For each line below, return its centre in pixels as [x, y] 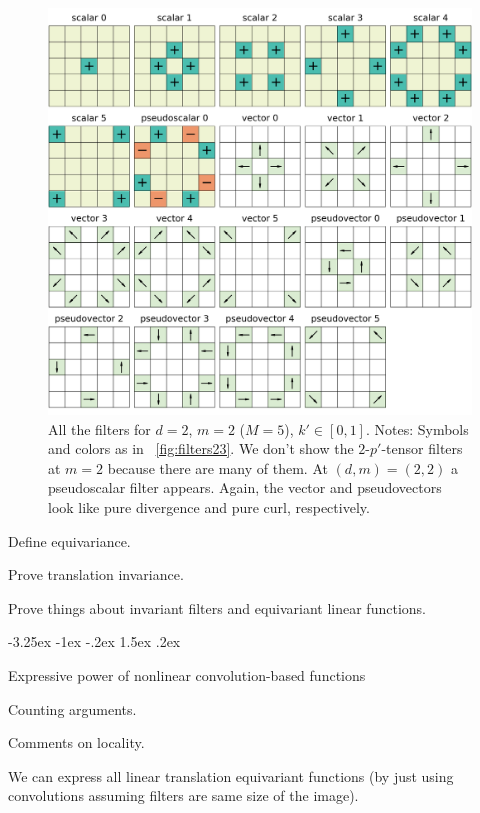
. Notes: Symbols [417, 428]
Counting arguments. [72, 708]
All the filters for [99, 428]
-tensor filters [422, 448]
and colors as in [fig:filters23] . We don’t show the [201, 448]
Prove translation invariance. [96, 574]
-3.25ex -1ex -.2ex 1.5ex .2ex [94, 641]
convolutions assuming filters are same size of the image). [183, 795]
